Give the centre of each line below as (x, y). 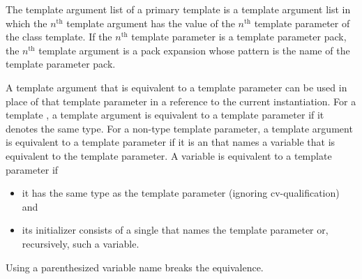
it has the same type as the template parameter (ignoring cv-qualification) (181, 193)
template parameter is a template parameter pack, (239, 37)
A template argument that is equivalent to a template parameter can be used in (176, 87)
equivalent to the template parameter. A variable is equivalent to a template (169, 155)
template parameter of (302, 23)
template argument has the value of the (151, 23)
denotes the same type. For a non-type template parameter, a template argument (179, 128)
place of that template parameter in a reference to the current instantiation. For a (181, 101)
